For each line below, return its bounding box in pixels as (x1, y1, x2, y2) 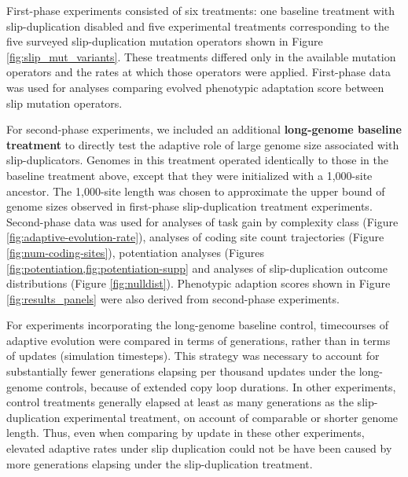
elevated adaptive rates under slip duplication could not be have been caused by (6, 440, 392, 457)
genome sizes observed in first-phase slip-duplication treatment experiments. (6, 198, 373, 215)
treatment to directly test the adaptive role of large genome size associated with (6, 136, 399, 152)
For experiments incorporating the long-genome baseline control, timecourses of (6, 317, 389, 333)
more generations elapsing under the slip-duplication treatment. (6, 455, 313, 471)
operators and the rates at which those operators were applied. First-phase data (6, 64, 391, 80)
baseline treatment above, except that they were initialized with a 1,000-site (6, 167, 373, 183)
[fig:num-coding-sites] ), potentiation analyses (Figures (6, 244, 265, 260)
